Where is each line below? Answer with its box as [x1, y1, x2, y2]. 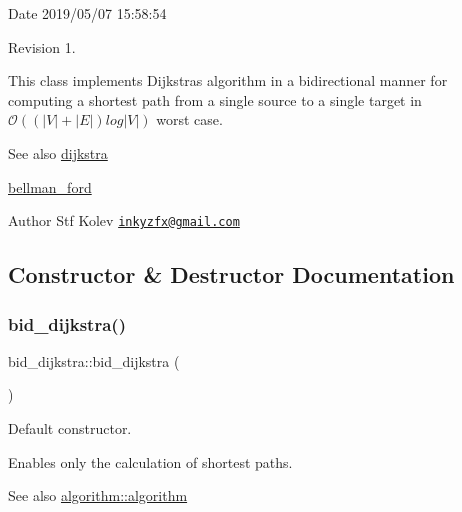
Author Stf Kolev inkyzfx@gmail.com [8, 210, 240, 231]
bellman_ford [8, 176, 92, 197]
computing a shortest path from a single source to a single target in [8, 89, 422, 110]
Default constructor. [8, 418, 132, 438]
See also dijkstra [8, 142, 108, 163]
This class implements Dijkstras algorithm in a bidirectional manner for [8, 70, 448, 91]
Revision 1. [8, 36, 76, 57]
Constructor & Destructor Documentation [8, 259, 455, 290]
